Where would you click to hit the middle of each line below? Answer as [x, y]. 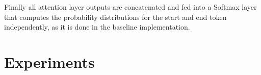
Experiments [49, 61]
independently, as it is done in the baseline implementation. [97, 27]
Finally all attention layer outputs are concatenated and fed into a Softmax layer [130, 7]
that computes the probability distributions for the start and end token [115, 17]
